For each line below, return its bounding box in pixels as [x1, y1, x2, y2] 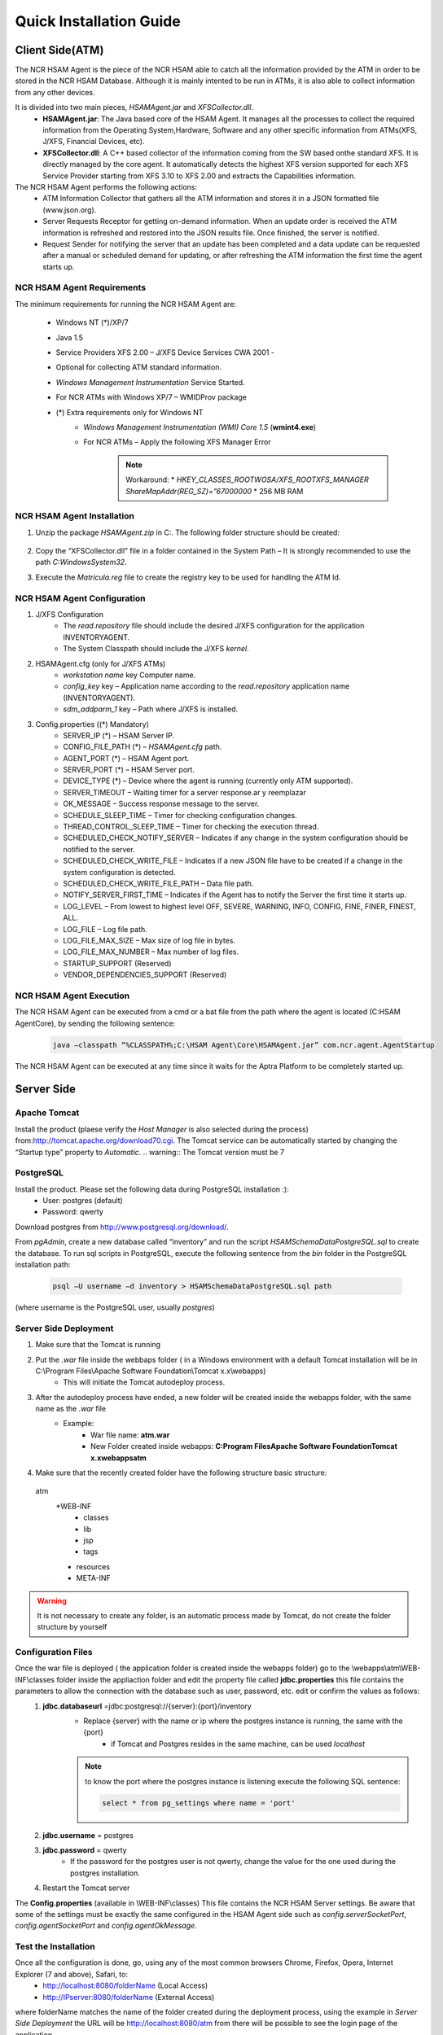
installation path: [15, 1260, 71, 1270]
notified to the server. [63, 844, 135, 854]
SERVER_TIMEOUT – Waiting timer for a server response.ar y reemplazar [63, 787, 307, 797]
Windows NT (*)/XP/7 [55, 317, 129, 327]
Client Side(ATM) [15, 43, 104, 57]
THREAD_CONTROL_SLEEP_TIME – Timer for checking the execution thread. [63, 822, 319, 832]
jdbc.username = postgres [42, 1830, 134, 1840]
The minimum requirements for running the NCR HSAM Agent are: [15, 299, 236, 309]
